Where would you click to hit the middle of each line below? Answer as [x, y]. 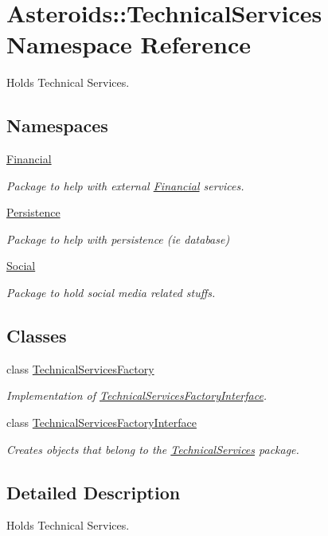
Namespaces [57, 125]
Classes [37, 336]
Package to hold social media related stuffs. [111, 293]
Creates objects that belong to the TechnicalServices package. [153, 449]
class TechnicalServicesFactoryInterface [102, 423]
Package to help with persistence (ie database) [118, 239]
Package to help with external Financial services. [125, 185]
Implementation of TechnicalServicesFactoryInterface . [137, 395]
